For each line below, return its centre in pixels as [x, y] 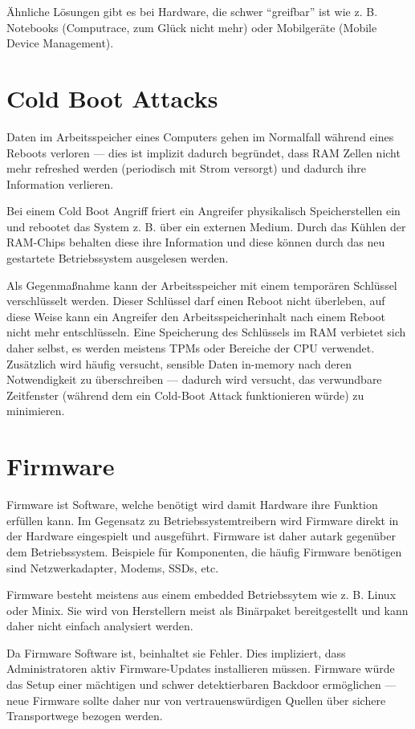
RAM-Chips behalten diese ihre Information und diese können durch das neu [196, 242]
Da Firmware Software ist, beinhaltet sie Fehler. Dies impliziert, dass [176, 652]
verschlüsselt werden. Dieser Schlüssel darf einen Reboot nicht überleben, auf [196, 301]
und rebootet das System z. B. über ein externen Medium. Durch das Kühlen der [206, 226]
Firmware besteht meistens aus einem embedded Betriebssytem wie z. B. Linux [201, 595]
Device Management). [60, 43]
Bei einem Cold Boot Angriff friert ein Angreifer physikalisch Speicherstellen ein [203, 211]
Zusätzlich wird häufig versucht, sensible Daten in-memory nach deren [179, 363]
